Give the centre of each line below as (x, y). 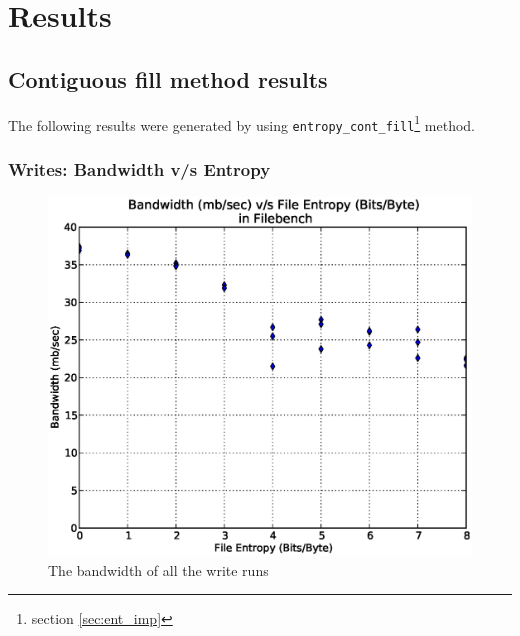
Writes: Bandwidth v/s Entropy (139, 168)
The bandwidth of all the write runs (158, 569)
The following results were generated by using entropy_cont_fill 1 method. (241, 123)
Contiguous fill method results (168, 78)
